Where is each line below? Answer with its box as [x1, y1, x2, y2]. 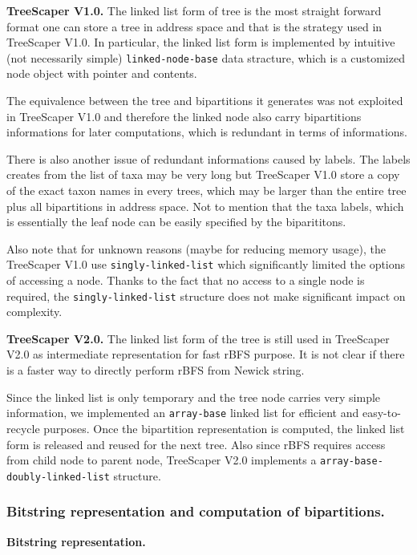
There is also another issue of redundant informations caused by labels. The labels [6, 150, 411, 167]
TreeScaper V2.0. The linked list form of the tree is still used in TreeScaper [6, 330, 390, 346]
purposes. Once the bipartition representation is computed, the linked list [43, 419, 405, 436]
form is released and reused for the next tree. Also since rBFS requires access [6, 435, 386, 452]
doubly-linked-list [6, 471, 110, 483]
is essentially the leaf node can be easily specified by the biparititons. [6, 213, 346, 230]
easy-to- [362, 404, 401, 421]
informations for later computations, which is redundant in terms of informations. [6, 124, 408, 140]
